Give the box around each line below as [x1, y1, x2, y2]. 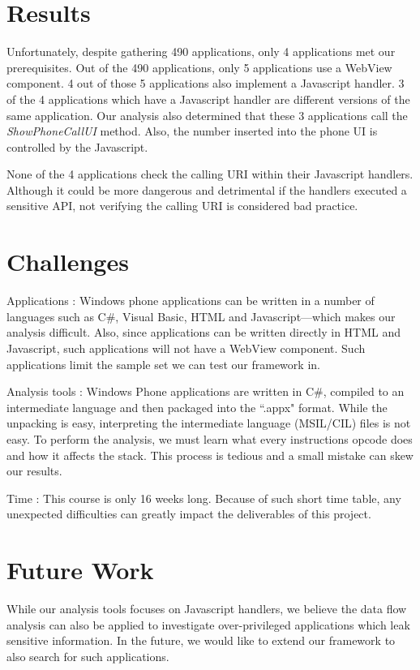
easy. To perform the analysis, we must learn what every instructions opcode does [6, 430, 413, 447]
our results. [6, 462, 62, 479]
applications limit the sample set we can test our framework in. [6, 355, 320, 372]
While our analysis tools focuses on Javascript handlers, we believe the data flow [6, 600, 407, 617]
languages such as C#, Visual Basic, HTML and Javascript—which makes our [6, 307, 396, 324]
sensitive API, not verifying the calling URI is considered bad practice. [6, 197, 358, 214]
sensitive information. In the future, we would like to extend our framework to [6, 632, 396, 649]
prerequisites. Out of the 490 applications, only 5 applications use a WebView [6, 58, 392, 75]
